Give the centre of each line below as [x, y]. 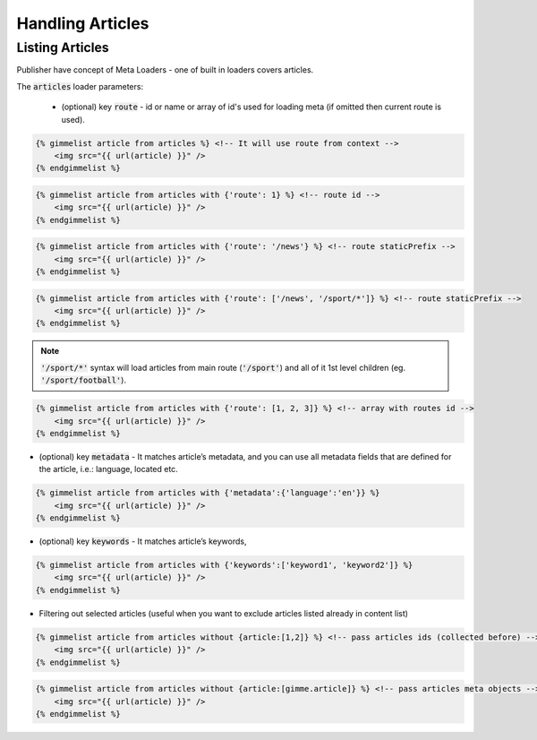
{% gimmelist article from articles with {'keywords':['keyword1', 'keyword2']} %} [224, 565]
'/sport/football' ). [84, 380]
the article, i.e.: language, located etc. [108, 469]
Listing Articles [63, 47]
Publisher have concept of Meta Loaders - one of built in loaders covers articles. [165, 70]
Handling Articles [83, 23]
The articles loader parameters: [80, 86]
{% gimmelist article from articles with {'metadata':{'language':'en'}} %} [208, 493]
